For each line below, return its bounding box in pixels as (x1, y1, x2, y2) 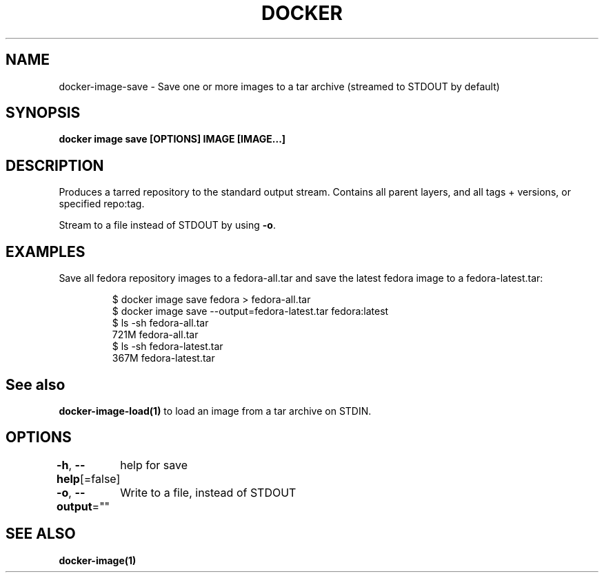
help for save (120, 457, 188, 472)
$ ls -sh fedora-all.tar (112, 317, 209, 329)
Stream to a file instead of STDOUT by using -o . (59, 219, 276, 231)
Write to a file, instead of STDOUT (120, 485, 296, 499)
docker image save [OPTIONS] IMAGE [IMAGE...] (59, 133, 286, 145)
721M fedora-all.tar (112, 329, 199, 341)
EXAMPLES (6, 242, 85, 260)
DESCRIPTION (6, 156, 104, 174)
